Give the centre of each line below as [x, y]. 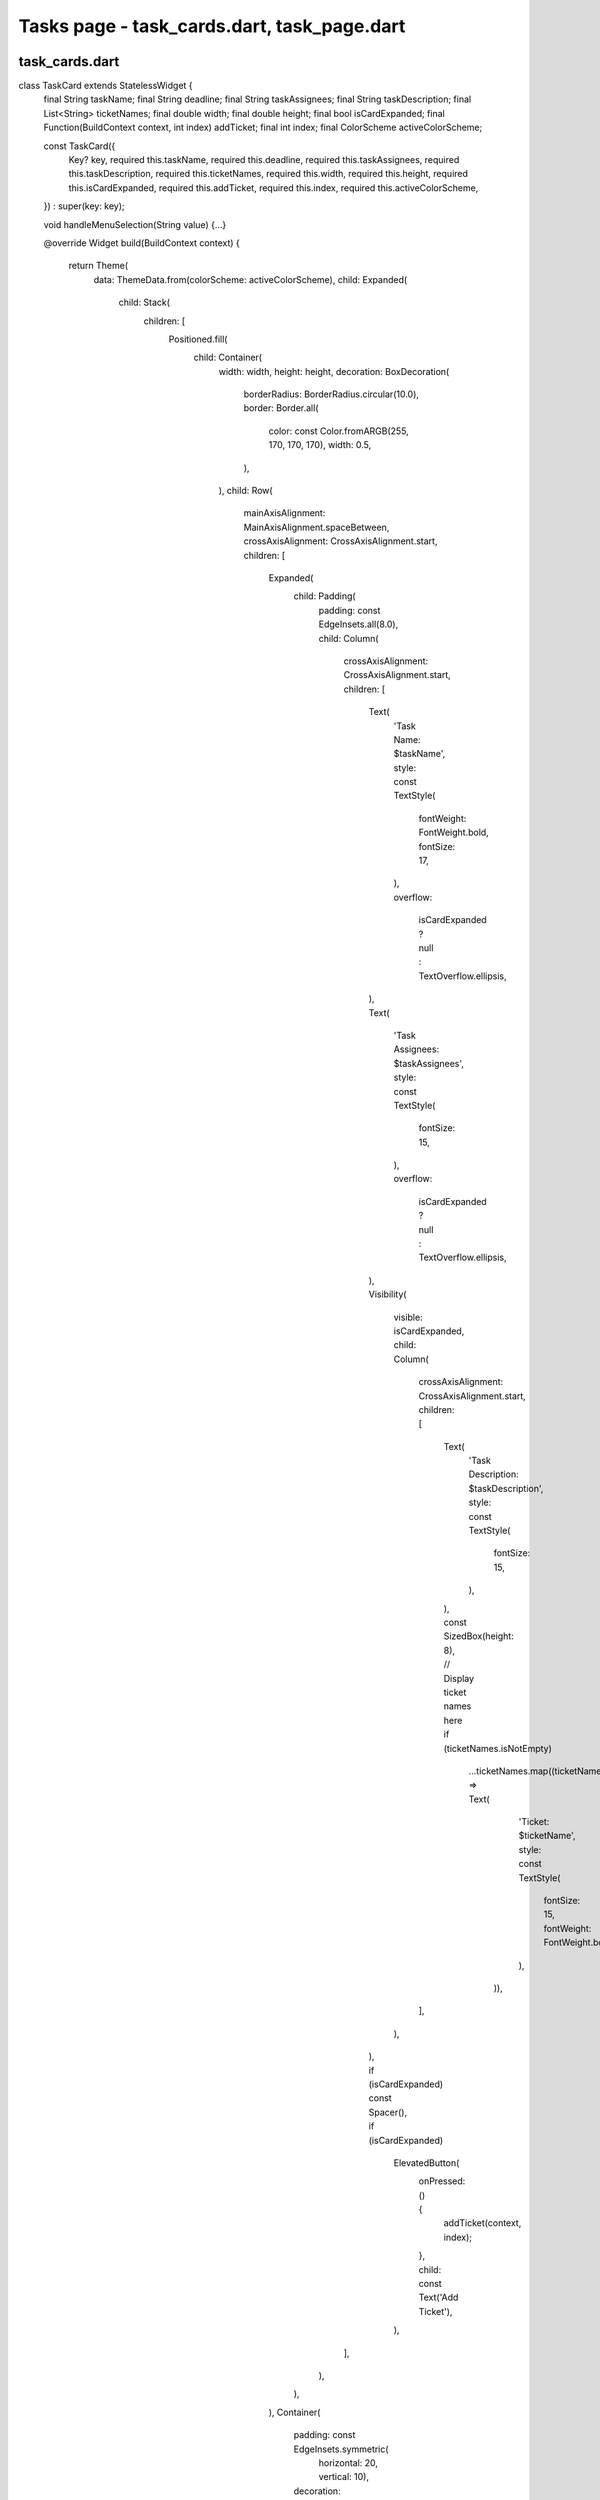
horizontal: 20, [348, 2462]
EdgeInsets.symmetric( [341, 2449]
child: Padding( [324, 596]
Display [459, 1678]
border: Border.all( [281, 408]
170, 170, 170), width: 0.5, [320, 445]
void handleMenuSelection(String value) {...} [135, 224]
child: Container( [228, 357]
